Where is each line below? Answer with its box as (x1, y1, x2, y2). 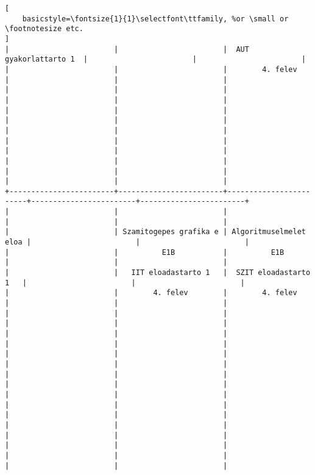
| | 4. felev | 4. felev (5, 288, 297, 298)
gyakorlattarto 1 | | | (5, 55, 306, 64)
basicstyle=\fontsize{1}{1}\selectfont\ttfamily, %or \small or (22, 14, 289, 23)
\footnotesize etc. (5, 24, 83, 34)
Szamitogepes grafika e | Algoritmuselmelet (122, 227, 306, 237)
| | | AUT (5, 45, 249, 54)
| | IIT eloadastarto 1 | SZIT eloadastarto (5, 268, 311, 277)
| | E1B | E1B (5, 248, 285, 257)
